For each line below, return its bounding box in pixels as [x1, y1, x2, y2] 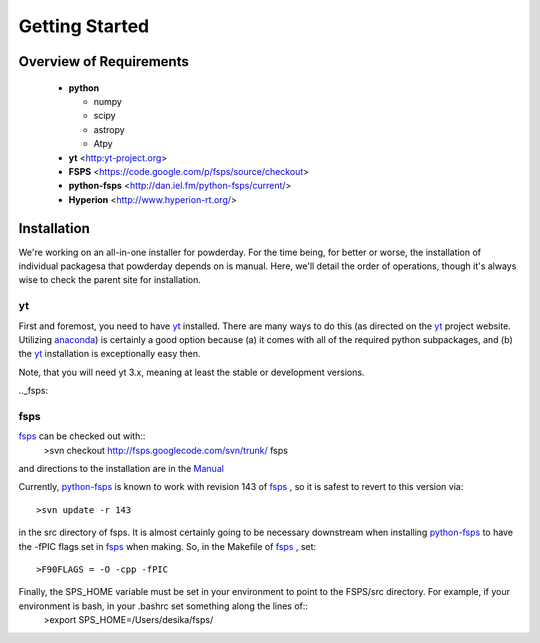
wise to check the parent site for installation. [18, 274, 202, 286]
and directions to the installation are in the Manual [18, 463, 225, 474]
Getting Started [18, 15, 150, 37]
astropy [93, 123, 125, 135]
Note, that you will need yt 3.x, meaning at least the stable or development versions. [18, 366, 365, 378]
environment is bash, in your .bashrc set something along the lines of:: [18, 600, 309, 612]
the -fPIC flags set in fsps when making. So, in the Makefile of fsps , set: [18, 540, 317, 552]
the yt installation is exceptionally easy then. [18, 348, 201, 360]
